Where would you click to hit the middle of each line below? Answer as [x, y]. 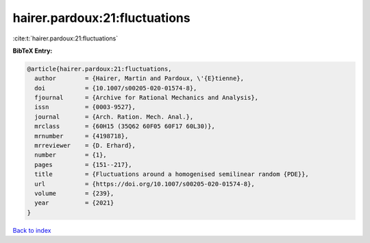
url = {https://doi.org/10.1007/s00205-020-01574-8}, [145, 184]
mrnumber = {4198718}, [82, 136]
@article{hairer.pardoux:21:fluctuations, [99, 69]
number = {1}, [71, 155]
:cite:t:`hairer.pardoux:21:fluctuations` [65, 38]
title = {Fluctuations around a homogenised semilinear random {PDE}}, [172, 174]
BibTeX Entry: [33, 51]
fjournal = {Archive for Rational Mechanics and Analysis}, [147, 98]
